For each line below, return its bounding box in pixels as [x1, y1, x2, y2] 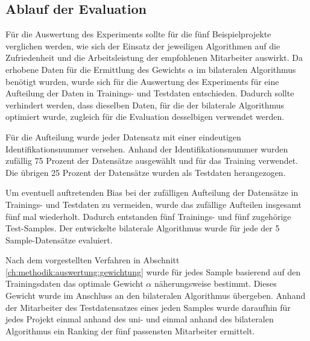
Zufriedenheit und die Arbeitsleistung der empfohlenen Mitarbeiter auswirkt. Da [5, 51, 303, 64]
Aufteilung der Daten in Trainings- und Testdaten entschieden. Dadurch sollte [5, 87, 294, 99]
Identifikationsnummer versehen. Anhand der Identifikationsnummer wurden [5, 142, 288, 155]
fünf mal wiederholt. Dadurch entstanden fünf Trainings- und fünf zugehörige [5, 210, 291, 222]
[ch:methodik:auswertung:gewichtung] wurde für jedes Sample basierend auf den [5, 265, 301, 278]
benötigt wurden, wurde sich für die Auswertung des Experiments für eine [5, 75, 279, 87]
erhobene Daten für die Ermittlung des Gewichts [5, 63, 186, 75]
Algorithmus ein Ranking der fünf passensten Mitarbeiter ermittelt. [5, 324, 255, 337]
